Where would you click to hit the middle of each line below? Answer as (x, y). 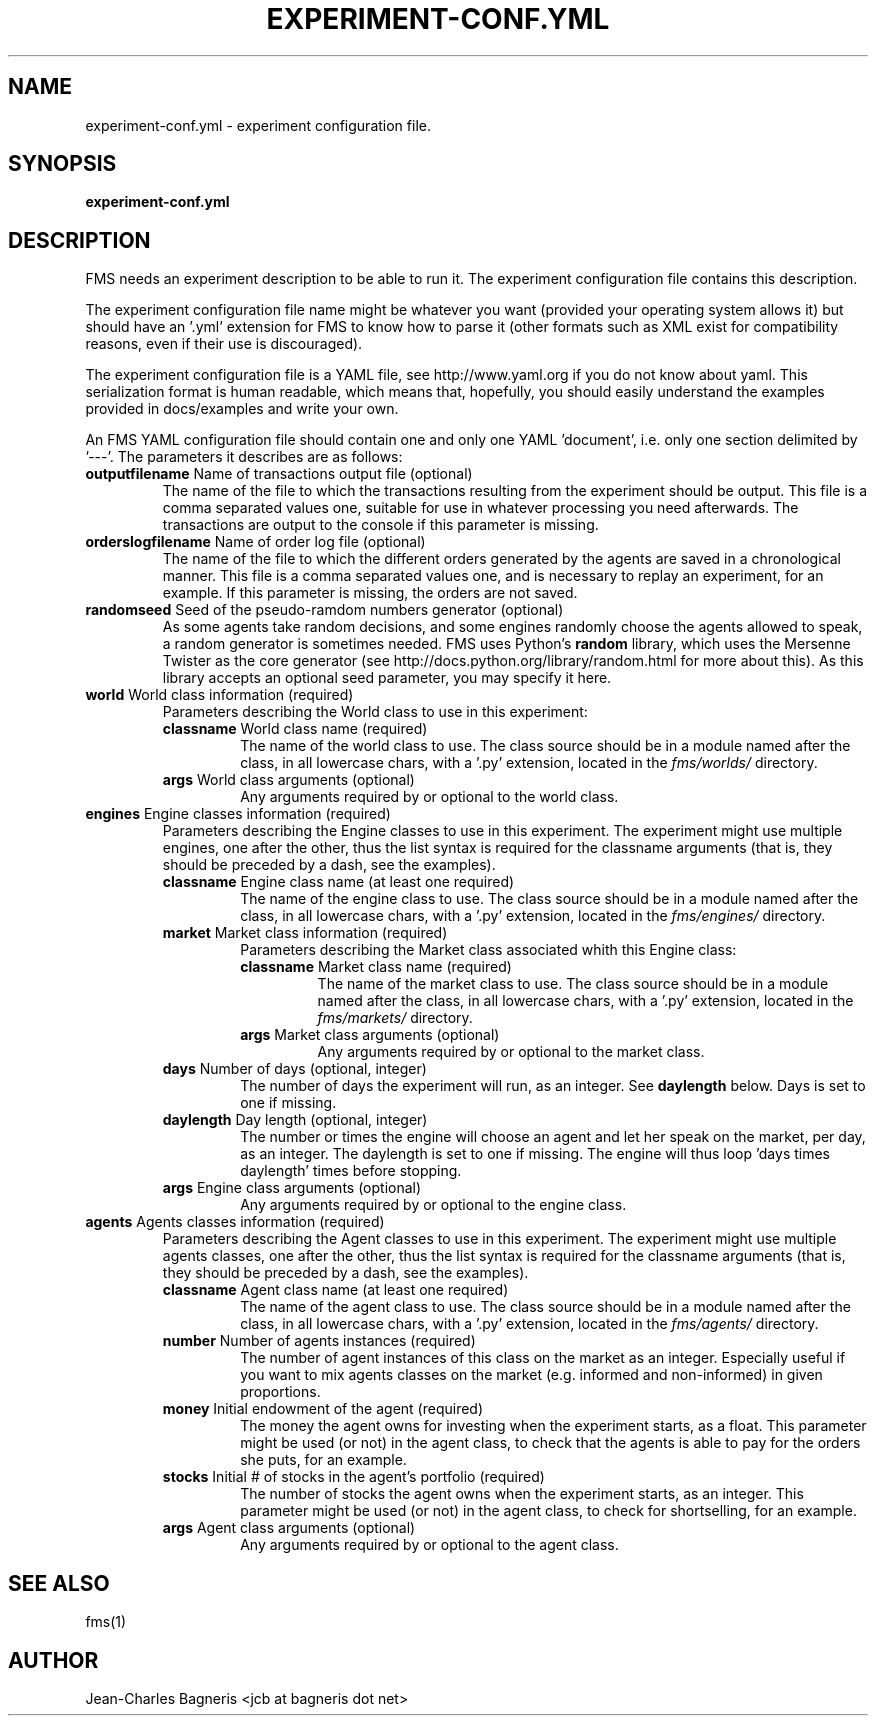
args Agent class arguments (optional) (289, 1528)
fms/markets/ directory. (395, 1018)
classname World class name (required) (295, 729)
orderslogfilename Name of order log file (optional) (255, 542)
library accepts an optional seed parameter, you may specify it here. (387, 678)
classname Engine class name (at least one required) (338, 882)
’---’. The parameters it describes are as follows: (244, 457)
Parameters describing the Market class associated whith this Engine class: (488, 950)
